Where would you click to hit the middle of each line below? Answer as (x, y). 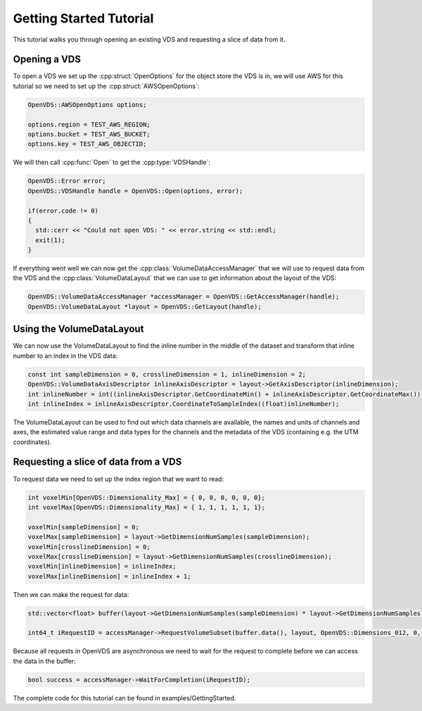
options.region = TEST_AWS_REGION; (89, 124)
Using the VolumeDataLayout (78, 329)
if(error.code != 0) (63, 210)
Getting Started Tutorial (83, 18)
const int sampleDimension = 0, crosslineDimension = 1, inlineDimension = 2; (167, 374)
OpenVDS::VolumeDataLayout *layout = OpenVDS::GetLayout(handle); (145, 307)
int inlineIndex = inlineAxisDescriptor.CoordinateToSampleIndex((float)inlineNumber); (184, 404)
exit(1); (50, 240)
